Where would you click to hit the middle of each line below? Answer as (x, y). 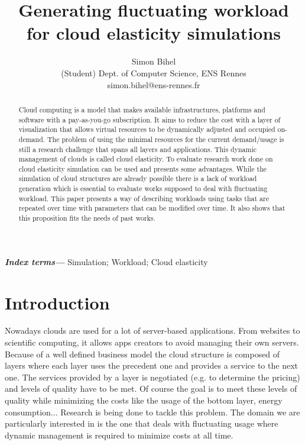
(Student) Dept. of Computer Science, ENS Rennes (154, 72)
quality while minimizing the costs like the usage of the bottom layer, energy (144, 400)
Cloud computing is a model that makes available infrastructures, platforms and (142, 109)
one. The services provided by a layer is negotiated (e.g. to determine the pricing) (152, 377)
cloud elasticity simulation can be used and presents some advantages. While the (143, 168)
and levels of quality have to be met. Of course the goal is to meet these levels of (151, 388)
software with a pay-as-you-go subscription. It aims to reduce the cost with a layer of (150, 119)
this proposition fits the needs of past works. (87, 218)
